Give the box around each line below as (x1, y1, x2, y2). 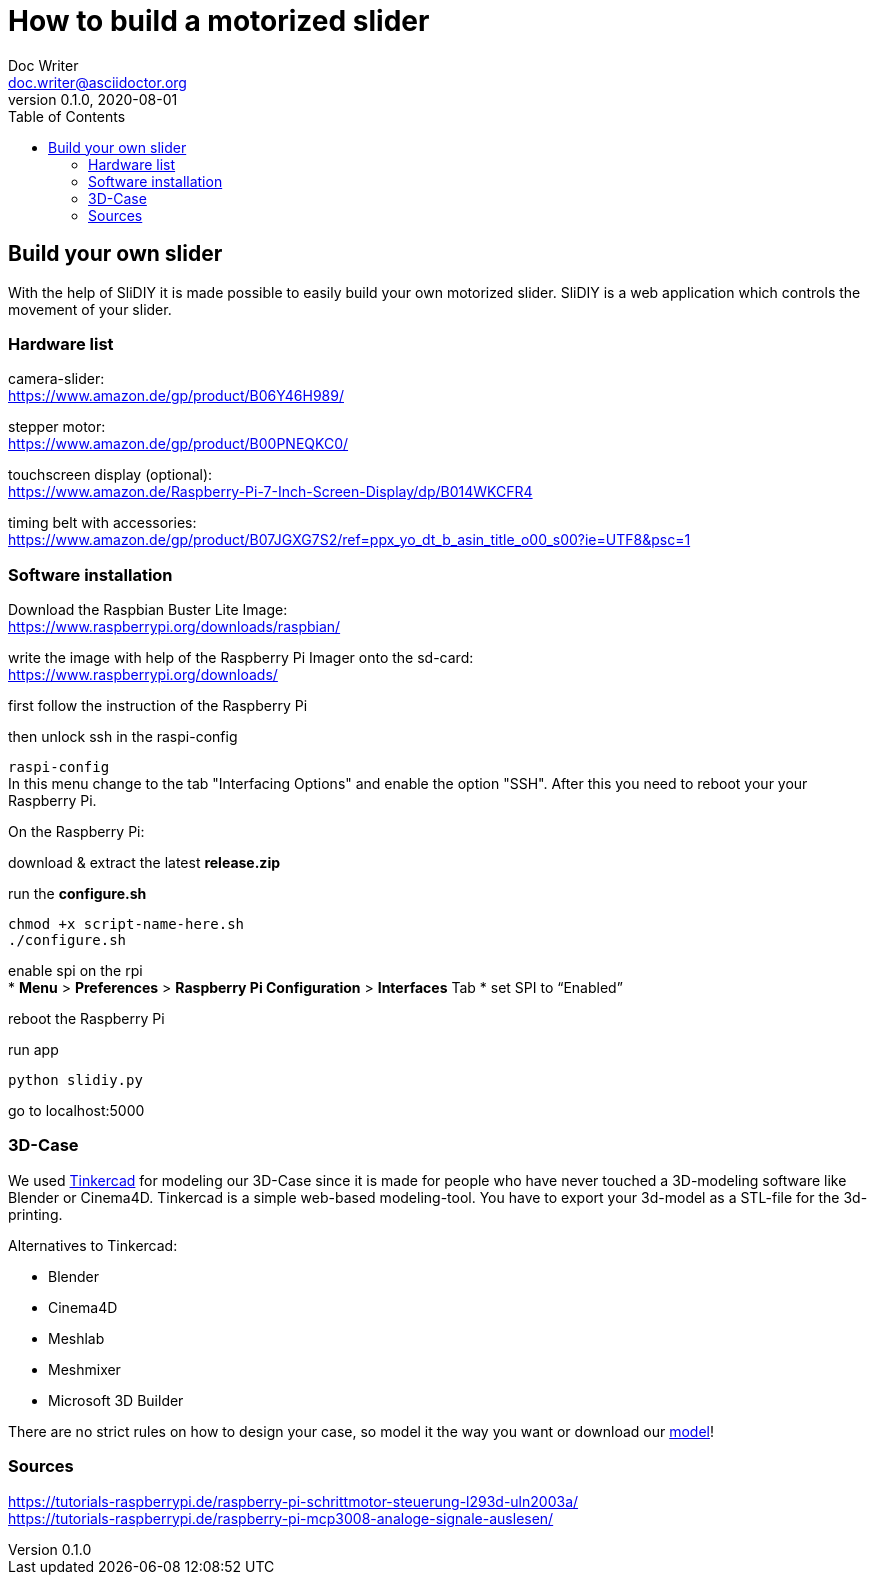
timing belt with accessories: (8, 514, 197, 532)
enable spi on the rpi (8, 962, 143, 980)
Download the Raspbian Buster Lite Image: (8, 601, 288, 619)
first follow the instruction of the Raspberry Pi (8, 697, 308, 715)
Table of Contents (8, 107, 126, 125)
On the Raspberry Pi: (8, 823, 145, 841)
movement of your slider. (8, 300, 172, 318)
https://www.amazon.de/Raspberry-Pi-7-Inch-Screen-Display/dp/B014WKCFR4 (8, 483, 533, 501)
